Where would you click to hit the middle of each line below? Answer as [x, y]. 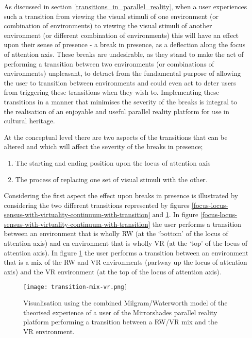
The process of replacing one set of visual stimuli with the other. [111, 179]
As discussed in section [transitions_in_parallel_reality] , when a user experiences [126, 6]
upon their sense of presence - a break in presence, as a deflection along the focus [125, 44]
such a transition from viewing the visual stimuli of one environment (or [111, 16]
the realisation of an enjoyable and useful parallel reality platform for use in [117, 111]
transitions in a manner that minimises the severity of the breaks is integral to [121, 101]
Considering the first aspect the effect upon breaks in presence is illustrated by [121, 195]
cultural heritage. [30, 121]
